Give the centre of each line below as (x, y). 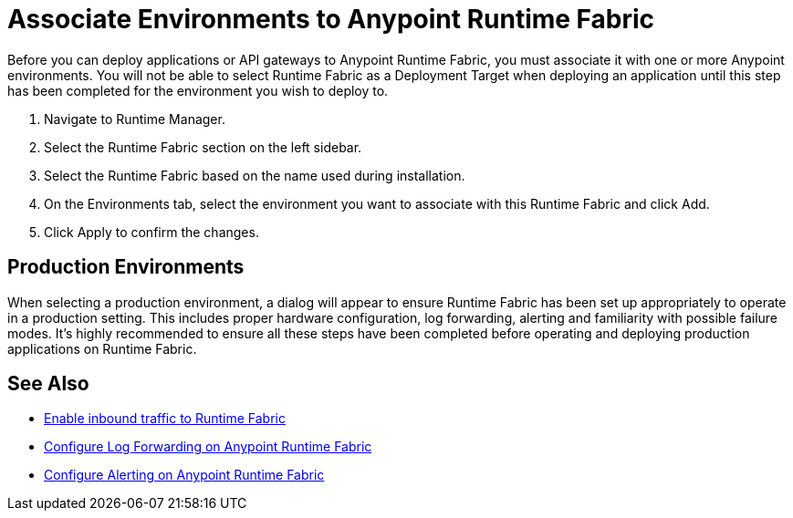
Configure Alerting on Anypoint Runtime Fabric (184, 475)
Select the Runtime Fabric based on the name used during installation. (255, 175)
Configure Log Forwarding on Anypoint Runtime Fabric (208, 447)
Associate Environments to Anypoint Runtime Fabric (331, 19)
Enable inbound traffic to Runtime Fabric (165, 419)
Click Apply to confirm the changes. (151, 232)
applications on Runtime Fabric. (102, 348)
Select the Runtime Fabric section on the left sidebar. (203, 147)
